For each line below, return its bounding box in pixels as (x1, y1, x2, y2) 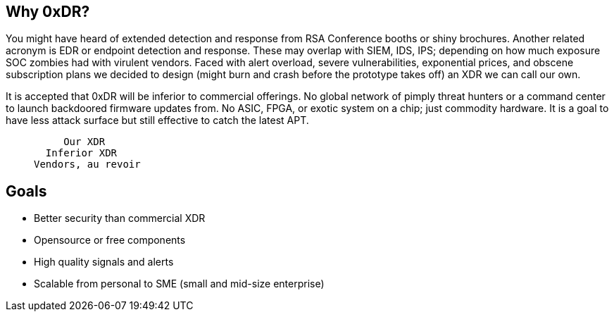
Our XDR (63, 136, 106, 148)
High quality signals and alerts (34, 256, 174, 268)
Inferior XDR (45, 147, 118, 159)
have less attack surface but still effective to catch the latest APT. (6, 114, 309, 127)
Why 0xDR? (6, 3, 90, 20)
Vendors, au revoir (34, 158, 141, 170)
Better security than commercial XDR (34, 212, 206, 225)
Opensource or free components (34, 234, 186, 247)
